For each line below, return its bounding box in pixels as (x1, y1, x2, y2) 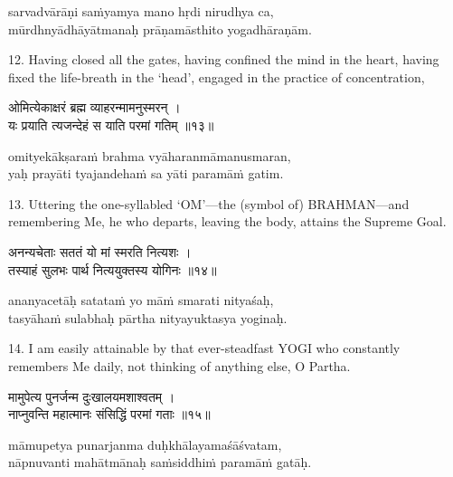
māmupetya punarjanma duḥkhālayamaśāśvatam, (8, 434, 282, 453)
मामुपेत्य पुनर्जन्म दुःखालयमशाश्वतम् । (8, 386, 175, 405)
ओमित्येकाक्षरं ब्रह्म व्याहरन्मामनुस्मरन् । (8, 98, 181, 117)
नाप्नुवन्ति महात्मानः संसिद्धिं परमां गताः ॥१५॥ (8, 405, 211, 424)
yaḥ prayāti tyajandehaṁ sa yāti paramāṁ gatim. (8, 164, 284, 183)
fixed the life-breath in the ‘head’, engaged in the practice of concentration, (8, 67, 425, 86)
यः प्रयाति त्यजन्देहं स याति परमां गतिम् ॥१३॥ (8, 115, 214, 134)
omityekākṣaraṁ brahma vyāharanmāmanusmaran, (8, 146, 291, 165)
